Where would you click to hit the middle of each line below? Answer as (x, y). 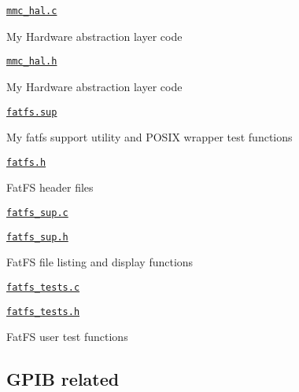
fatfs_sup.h (37, 237)
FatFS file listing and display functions (100, 262)
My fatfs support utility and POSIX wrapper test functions (149, 137)
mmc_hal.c (32, 11)
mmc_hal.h (32, 62)
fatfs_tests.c (43, 287)
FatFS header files (50, 187)
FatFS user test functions (67, 337)
